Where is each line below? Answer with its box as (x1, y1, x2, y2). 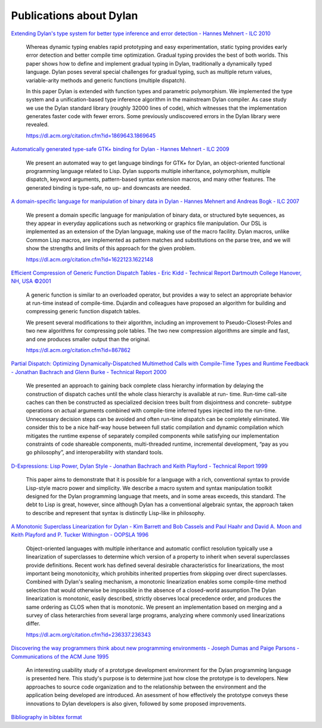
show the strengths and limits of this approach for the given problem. (26, 245, 196, 252)
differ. (26, 620, 41, 627)
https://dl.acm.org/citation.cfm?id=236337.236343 (26, 631, 151, 638)
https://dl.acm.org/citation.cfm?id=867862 (26, 347, 131, 354)
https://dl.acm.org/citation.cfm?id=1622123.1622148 (26, 255, 153, 263)
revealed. (26, 121, 49, 128)
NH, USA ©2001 (11, 277, 51, 285)
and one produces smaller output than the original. (26, 335, 150, 343)
